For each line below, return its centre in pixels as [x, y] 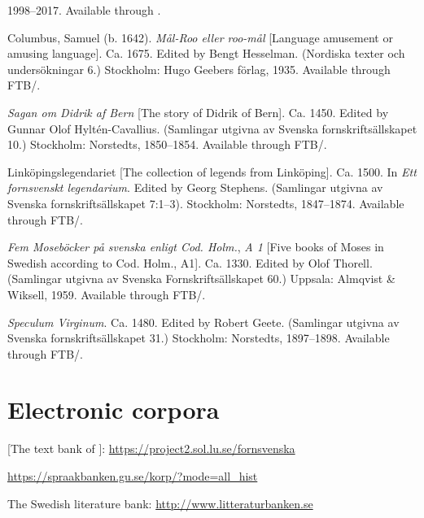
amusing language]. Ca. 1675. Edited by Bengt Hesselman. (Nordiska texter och [206, 53]
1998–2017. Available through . [84, 10]
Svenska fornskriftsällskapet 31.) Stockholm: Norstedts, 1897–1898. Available [199, 338]
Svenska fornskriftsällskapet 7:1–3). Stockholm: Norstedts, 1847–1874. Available [206, 203]
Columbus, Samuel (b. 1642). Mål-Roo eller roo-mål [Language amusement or [200, 37]
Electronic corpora [114, 409]
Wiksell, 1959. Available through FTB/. [107, 294]
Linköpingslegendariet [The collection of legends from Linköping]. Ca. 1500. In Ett [212, 171]
